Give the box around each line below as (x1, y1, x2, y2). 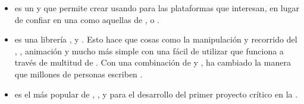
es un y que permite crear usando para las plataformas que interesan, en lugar (14, 2, 300, 14)
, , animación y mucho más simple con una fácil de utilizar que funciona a (14, 44, 284, 57)
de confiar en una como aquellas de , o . (14, 13, 159, 25)
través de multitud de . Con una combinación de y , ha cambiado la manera (14, 56, 291, 69)
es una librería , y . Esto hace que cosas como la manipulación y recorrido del (14, 33, 297, 45)
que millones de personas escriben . (14, 67, 143, 80)
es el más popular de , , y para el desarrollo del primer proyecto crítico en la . (14, 87, 298, 100)
